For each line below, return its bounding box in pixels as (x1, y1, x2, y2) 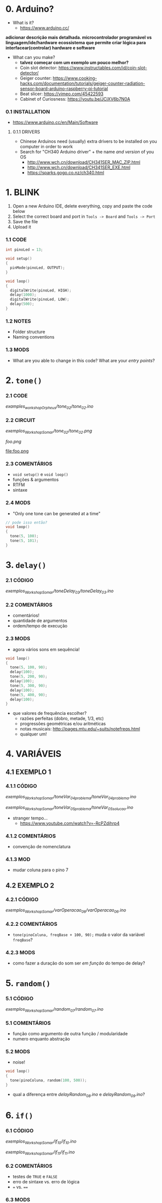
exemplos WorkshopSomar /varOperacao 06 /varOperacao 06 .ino (5, 907, 126, 914)
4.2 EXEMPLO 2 (5, 881, 54, 889)
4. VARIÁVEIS (5, 748, 62, 759)
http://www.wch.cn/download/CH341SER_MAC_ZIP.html (27, 159, 141, 165)
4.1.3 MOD (5, 856, 31, 863)
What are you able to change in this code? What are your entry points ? (12, 357, 155, 364)
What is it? (12, 20, 34, 26)
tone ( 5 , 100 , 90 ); (10, 665, 48, 670)
